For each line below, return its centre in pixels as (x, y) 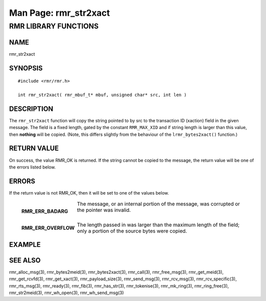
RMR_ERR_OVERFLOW (48, 228)
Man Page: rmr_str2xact (60, 13)
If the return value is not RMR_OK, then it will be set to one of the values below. (89, 193)
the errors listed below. (33, 167)
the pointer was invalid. (104, 210)
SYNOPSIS (26, 68)
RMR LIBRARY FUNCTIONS (54, 26)
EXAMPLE (25, 245)
